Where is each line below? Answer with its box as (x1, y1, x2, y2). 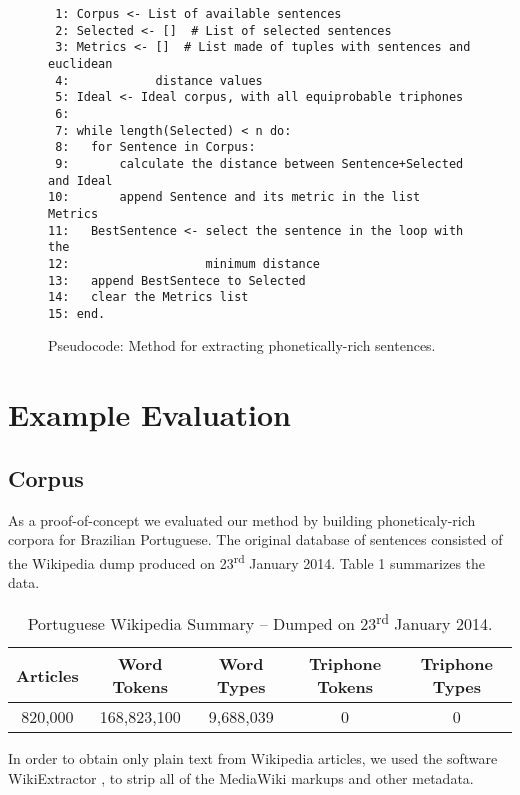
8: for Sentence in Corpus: (55, 140, 256, 155)
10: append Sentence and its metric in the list (48, 190, 421, 205)
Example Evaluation (8, 394, 291, 435)
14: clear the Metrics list (48, 290, 249, 305)
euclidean (48, 56, 113, 71)
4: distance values (55, 73, 263, 88)
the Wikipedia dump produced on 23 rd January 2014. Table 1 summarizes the (8, 549, 486, 573)
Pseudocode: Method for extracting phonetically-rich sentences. (48, 335, 436, 356)
